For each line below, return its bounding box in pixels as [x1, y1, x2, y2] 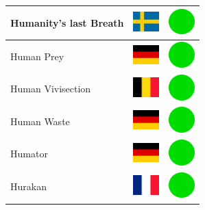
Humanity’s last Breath [10, 15, 124, 29]
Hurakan [10, 179, 47, 194]
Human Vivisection [10, 81, 91, 96]
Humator [10, 146, 48, 161]
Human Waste [10, 114, 70, 128]
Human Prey [10, 49, 64, 63]
